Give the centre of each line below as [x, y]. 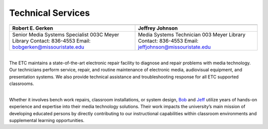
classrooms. [22, 84]
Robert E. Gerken [33, 28]
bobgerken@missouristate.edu [48, 47]
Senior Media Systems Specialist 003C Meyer [66, 35]
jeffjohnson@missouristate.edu [174, 47]
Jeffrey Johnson [158, 28]
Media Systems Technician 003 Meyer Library [192, 35]
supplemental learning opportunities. [47, 121]
